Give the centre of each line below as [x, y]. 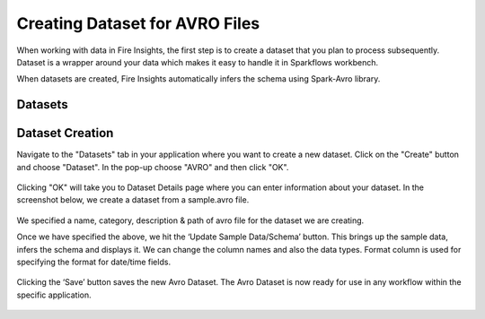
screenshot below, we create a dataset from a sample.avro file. [133, 200]
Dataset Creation [65, 133]
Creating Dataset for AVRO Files [138, 23]
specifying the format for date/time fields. [93, 262]
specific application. [54, 295]
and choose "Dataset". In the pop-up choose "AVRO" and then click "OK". [153, 167]
